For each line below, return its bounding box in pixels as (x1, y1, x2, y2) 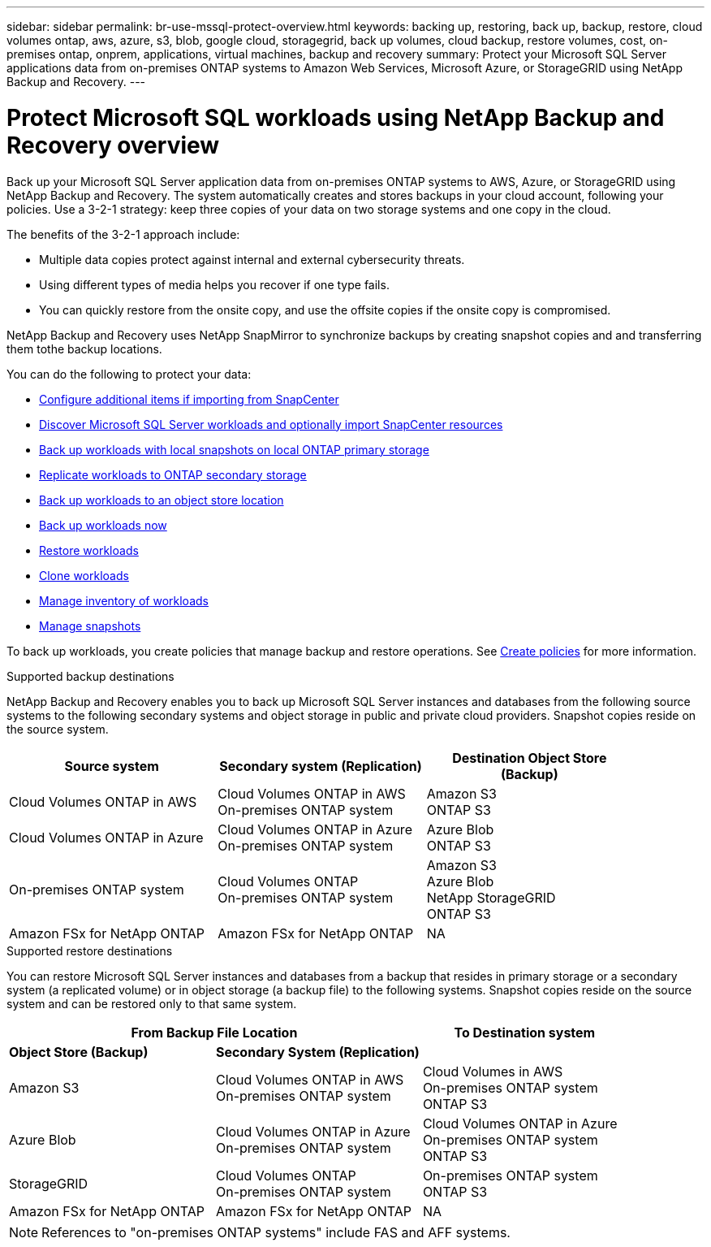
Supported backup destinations (6, 669, 175, 683)
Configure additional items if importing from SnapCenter (39, 392, 339, 406)
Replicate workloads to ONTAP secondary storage (39, 467, 307, 482)
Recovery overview (6, 131, 220, 159)
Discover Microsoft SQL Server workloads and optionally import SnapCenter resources (39, 417, 503, 431)
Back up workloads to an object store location (39, 492, 284, 507)
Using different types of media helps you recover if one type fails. (39, 277, 390, 292)
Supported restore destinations (6, 943, 173, 958)
